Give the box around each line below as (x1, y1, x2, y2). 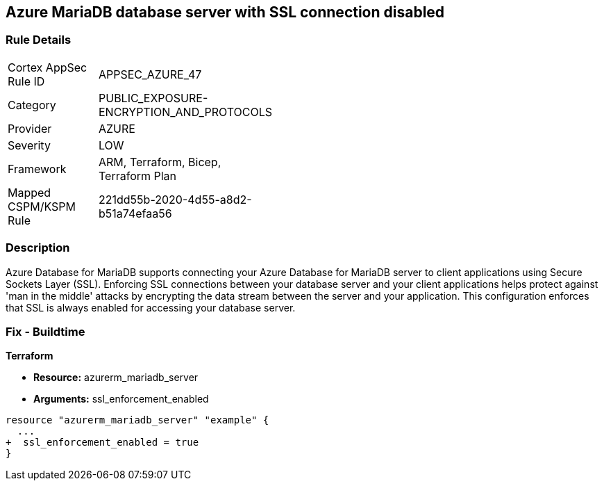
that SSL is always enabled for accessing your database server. (6, 301, 296, 314)
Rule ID (8, 74, 45, 88)
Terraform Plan (99, 168, 177, 183)
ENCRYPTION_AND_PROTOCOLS (99, 104, 272, 119)
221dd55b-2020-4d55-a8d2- (99, 192, 252, 206)
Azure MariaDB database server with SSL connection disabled (6, 3, 445, 21)
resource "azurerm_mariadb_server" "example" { (6, 414, 269, 426)
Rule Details (6, 33, 72, 47)
